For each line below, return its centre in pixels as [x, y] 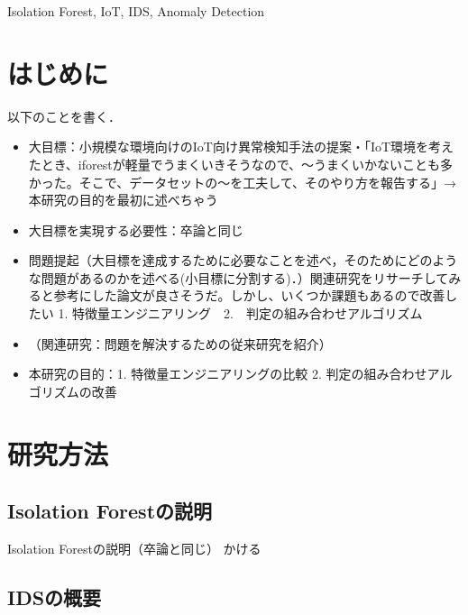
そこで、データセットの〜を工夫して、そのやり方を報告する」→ [268, 182]
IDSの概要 [55, 597]
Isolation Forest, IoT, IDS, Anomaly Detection [136, 11]
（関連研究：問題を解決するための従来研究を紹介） [180, 343]
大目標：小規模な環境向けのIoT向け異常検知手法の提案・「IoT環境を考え [241, 147]
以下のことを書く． [64, 116]
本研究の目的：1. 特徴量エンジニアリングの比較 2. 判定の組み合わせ [228, 374]
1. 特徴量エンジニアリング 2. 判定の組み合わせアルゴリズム [240, 313]
